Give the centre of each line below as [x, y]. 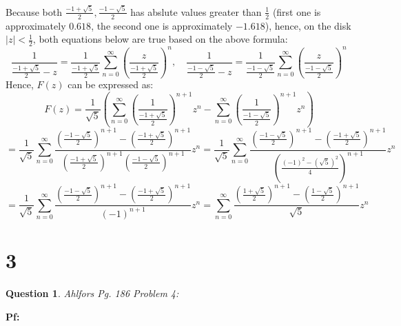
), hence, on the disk [308, 25]
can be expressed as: [111, 84]
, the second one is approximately [162, 25]
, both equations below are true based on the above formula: [160, 39]
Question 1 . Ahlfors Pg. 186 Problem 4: [92, 293]
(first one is [297, 11]
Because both [34, 11]
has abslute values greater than [196, 11]
